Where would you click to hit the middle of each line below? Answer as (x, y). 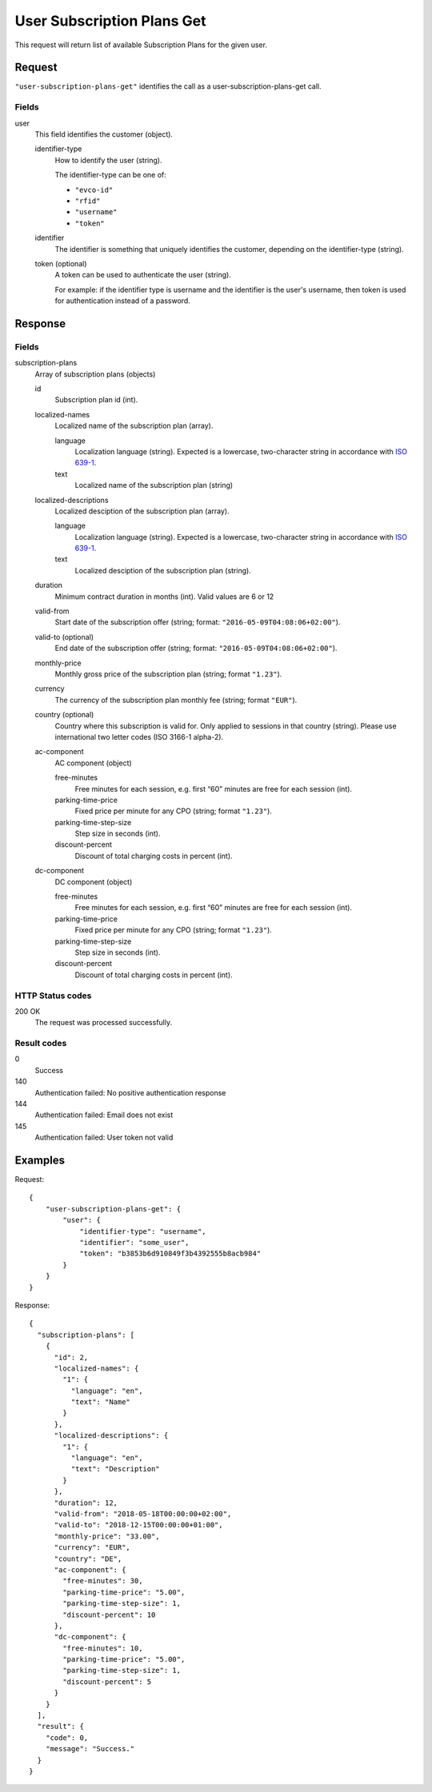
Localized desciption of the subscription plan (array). (142, 511)
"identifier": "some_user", (134, 1243)
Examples (40, 1160)
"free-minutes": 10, (103, 1648)
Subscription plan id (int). (96, 400)
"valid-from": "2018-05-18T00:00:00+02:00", (143, 1514)
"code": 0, (67, 1738)
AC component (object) (93, 763)
